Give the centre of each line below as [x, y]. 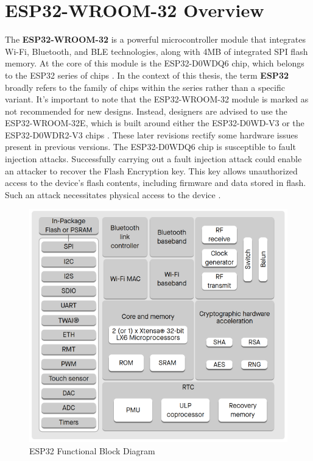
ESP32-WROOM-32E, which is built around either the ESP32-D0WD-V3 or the [155, 123]
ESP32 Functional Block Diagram [92, 450]
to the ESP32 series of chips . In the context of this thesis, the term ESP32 [147, 75]
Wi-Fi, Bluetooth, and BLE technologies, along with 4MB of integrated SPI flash [156, 51]
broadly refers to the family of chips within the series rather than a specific [145, 87]
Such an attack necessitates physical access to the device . [113, 194]
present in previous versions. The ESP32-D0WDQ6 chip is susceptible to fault [150, 147]
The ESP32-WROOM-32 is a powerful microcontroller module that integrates [155, 39]
